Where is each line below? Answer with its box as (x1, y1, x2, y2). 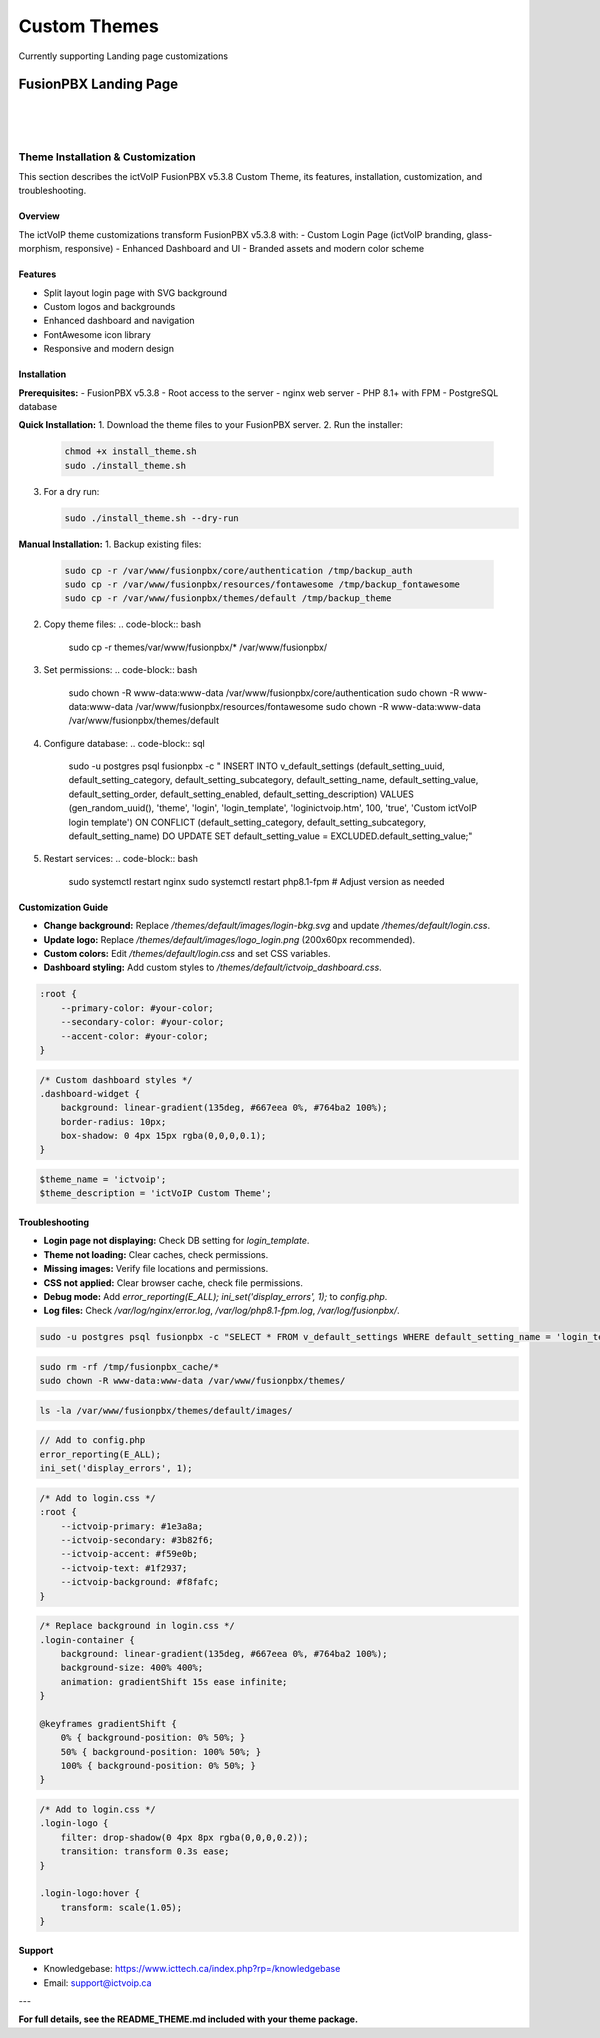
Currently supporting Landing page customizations (18, 50, 229, 62)
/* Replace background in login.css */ (39, 1620, 235, 1632)
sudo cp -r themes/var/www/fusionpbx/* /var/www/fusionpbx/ (68, 641, 328, 653)
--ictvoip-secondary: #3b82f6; (60, 1535, 214, 1546)
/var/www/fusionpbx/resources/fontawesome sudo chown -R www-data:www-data (135, 700, 481, 712)
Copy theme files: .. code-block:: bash (43, 618, 202, 630)
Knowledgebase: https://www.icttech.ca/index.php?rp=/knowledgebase (43, 1963, 341, 1975)
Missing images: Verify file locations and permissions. (43, 1263, 269, 1275)
